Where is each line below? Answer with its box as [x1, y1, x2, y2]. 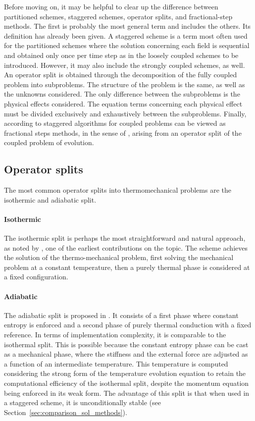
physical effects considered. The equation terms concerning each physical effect [4, 98, 243, 108]
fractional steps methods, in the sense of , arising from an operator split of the [4, 127, 242, 138]
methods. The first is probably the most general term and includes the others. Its [4, 21, 251, 31]
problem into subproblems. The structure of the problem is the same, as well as [4, 79, 245, 89]
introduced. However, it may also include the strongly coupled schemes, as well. [4, 59, 245, 70]
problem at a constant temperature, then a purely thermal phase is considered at [4, 262, 250, 272]
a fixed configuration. [4, 271, 68, 282]
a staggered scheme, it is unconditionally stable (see [4, 397, 161, 408]
